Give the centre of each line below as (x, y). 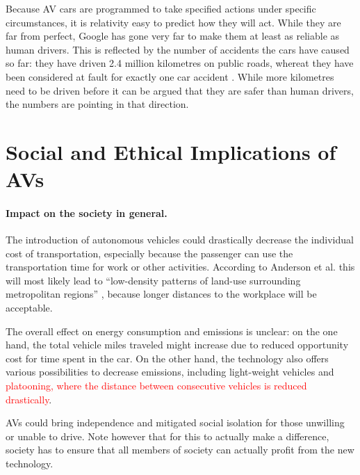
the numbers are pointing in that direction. (97, 104)
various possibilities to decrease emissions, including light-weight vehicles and (170, 372)
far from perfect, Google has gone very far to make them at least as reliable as (173, 36)
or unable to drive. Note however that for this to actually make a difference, (167, 436)
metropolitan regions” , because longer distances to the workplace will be (161, 294)
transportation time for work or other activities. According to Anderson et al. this (180, 267)
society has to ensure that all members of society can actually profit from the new (180, 450)
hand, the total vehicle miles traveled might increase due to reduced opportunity (177, 345)
